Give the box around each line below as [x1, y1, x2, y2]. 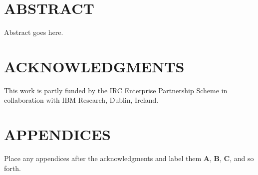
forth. [4, 163, 21, 173]
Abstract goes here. [4, 27, 63, 37]
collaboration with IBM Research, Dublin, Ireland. [4, 95, 159, 105]
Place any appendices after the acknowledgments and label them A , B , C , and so [4, 153, 254, 164]
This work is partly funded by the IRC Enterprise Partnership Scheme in [4, 85, 228, 95]
